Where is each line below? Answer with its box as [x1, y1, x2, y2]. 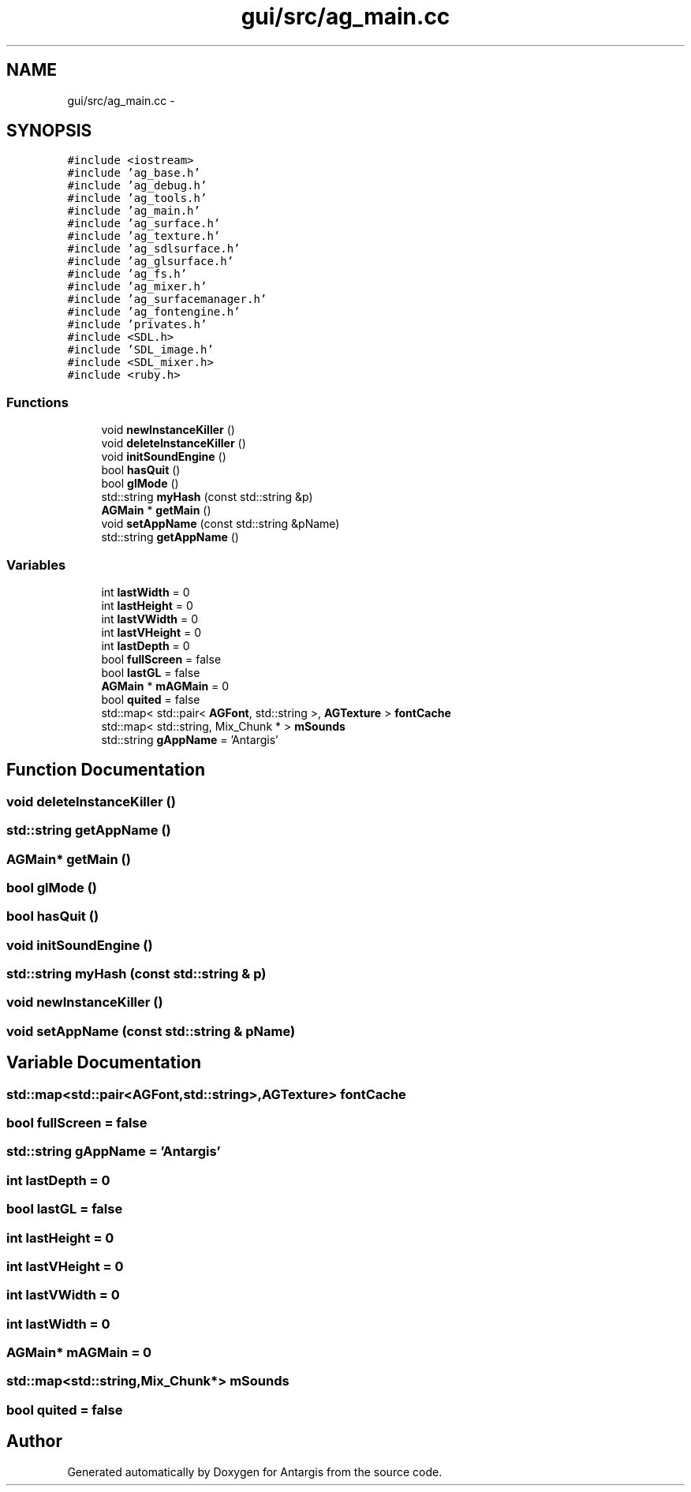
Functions [6, 394, 69, 410]
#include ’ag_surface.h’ [67, 217, 221, 230]
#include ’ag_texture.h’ [67, 230, 221, 243]
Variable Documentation [6, 1053, 202, 1073]
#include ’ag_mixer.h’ [67, 280, 207, 294]
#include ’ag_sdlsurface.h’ [67, 242, 241, 256]
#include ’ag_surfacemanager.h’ [67, 293, 267, 306]
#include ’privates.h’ [67, 318, 207, 331]
